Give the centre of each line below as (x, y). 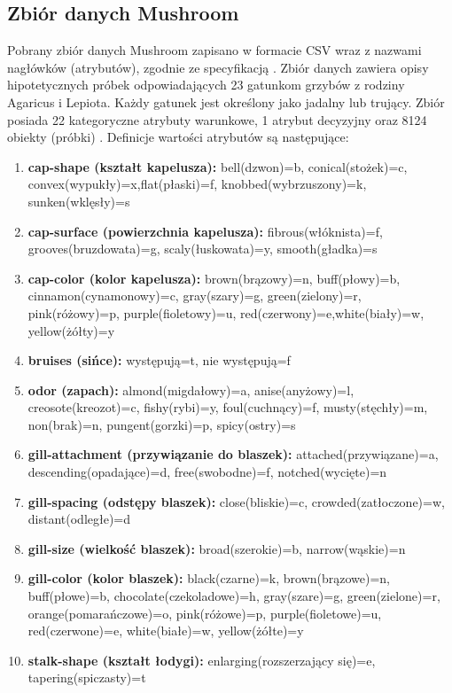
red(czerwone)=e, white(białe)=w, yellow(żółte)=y (166, 631)
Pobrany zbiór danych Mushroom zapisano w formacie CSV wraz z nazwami (214, 50)
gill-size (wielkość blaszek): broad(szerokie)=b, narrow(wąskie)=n (217, 548)
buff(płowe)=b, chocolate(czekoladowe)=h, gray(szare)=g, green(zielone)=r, (234, 596)
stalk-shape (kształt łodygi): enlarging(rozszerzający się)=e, (202, 660)
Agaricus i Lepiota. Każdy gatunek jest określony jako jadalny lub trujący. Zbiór (226, 101)
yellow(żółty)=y (71, 330)
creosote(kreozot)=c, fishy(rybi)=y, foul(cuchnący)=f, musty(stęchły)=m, (228, 407)
